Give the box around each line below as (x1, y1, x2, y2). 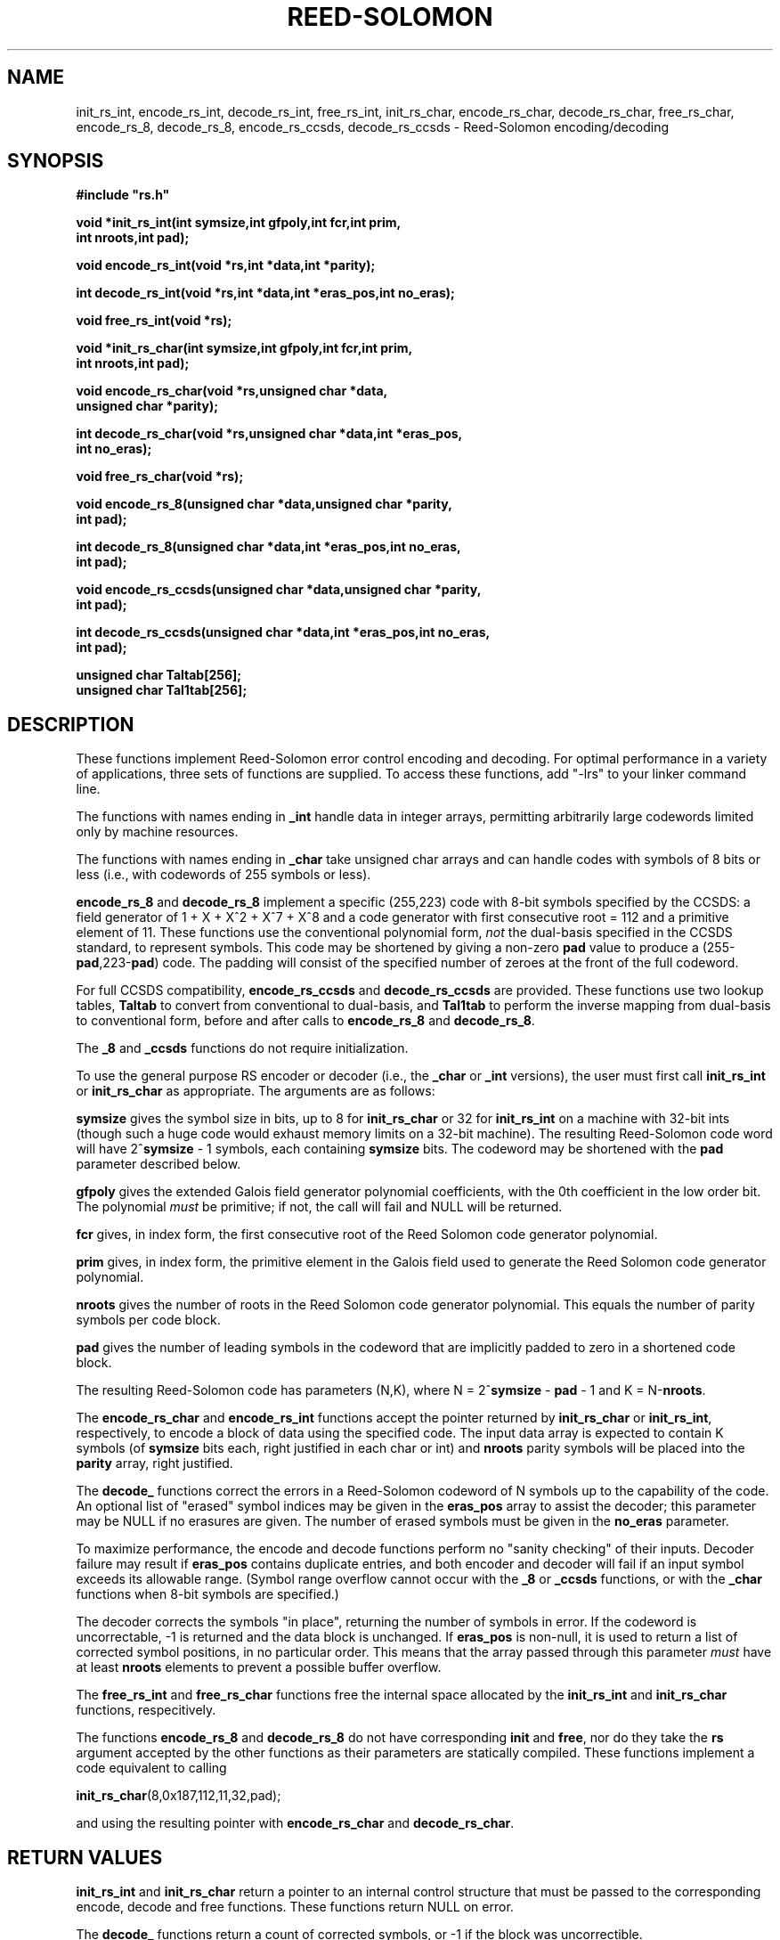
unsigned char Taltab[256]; (76, 667, 242, 683)
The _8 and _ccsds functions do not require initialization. (76, 1040, 409, 1056)
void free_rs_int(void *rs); (76, 313, 232, 329)
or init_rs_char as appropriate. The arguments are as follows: (76, 1083, 435, 1099)
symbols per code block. (76, 1312, 221, 1328)
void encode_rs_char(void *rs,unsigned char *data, (76, 383, 388, 399)
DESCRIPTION (7, 713, 134, 736)
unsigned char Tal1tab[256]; (76, 682, 248, 698)
